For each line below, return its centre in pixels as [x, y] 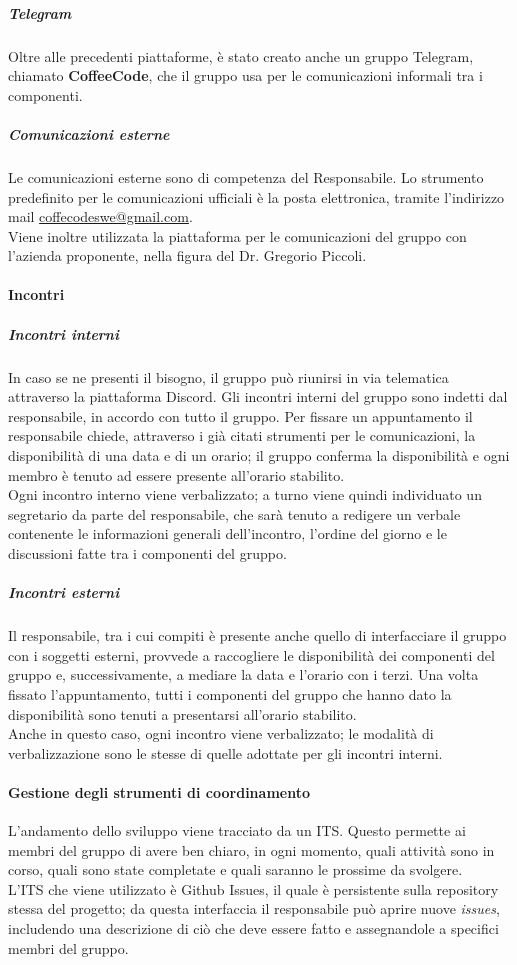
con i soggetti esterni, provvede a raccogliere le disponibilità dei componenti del [251, 654]
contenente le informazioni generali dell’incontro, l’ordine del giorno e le [227, 533]
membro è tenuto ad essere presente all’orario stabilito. [176, 474]
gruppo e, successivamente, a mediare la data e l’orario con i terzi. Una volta [243, 674]
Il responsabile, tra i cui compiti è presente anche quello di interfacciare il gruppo [257, 635]
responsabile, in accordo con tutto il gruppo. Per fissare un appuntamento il [240, 415]
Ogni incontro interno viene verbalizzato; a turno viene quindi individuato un [245, 494]
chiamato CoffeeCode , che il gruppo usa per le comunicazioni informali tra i [245, 75]
